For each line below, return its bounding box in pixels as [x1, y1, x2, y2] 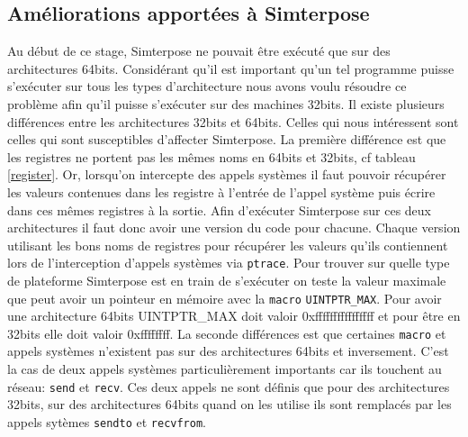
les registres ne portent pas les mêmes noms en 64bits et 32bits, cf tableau [7, 147, 416, 166]
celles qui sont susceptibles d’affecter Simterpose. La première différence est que [7, 130, 446, 149]
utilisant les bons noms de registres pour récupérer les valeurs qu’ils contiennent [7, 235, 448, 254]
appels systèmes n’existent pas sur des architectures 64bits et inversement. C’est [7, 341, 449, 360]
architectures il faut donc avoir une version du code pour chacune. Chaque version [7, 218, 461, 237]
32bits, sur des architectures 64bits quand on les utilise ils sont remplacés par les [7, 395, 452, 414]
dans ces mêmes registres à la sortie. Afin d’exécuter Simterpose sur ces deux [7, 200, 432, 219]
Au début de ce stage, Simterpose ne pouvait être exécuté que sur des [7, 41, 391, 60]
